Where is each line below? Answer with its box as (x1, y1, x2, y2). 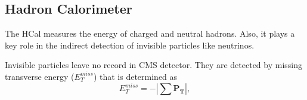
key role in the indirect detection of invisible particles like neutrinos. (5, 38, 255, 51)
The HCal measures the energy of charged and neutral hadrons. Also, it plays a (5, 27, 295, 40)
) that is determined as (93, 70, 178, 82)
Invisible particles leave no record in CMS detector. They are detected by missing (5, 59, 303, 71)
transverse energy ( (5, 70, 75, 82)
